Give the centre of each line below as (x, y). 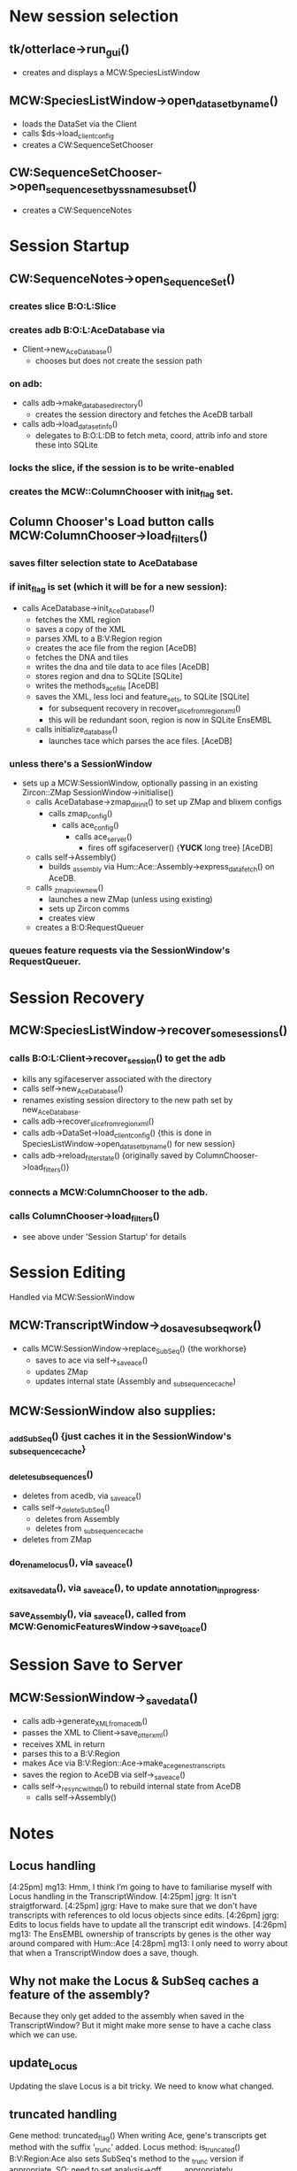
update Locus (43, 2064)
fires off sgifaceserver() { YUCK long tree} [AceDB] (180, 848)
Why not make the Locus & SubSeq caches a (134, 1981)
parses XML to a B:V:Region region (99, 638)
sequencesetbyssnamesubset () (121, 188)
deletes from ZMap (57, 1540)
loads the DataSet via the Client (79, 124)
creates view (72, 917)
